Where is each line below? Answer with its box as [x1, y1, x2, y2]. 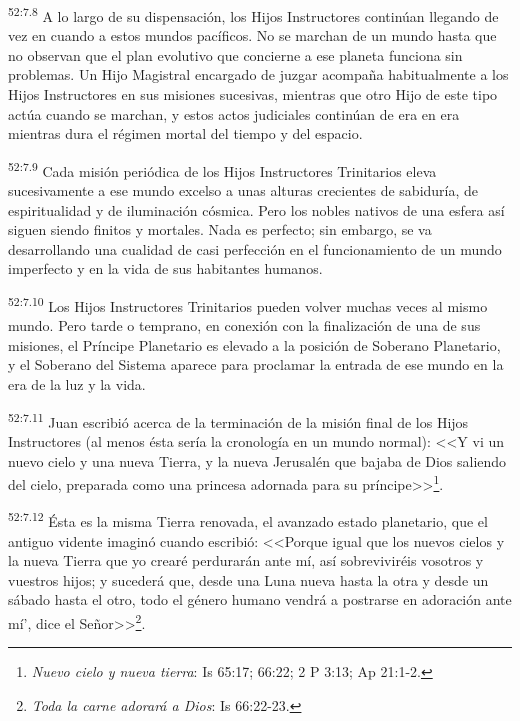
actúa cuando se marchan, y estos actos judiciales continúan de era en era [8, 103, 460, 124]
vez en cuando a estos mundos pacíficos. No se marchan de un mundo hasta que [8, 25, 497, 46]
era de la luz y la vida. [8, 374, 146, 395]
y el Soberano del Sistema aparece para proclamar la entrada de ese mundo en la [8, 354, 504, 375]
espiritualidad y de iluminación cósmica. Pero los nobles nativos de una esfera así [8, 199, 505, 220]
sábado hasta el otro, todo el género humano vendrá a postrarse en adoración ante [8, 589, 512, 610]
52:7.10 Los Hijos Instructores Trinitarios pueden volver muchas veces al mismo [8, 293, 488, 316]
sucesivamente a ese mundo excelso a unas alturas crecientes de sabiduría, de [8, 180, 479, 201]
